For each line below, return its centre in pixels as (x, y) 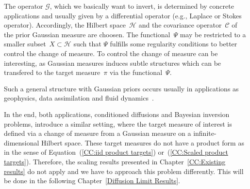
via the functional (136, 72)
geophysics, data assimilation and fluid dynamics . (79, 98)
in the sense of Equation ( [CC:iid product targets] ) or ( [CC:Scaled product (116, 152)
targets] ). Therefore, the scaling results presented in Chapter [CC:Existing (115, 161)
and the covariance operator (180, 25)
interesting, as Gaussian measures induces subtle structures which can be (113, 63)
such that (87, 44)
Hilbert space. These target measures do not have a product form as (143, 142)
